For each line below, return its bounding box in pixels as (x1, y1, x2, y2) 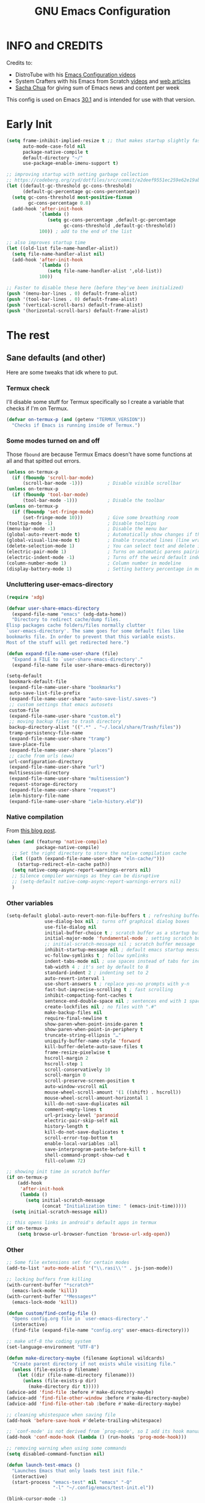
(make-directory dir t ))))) (28, 1383, 99, 1390)
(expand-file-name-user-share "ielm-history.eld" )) (9, 798, 143, 804)
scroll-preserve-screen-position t (45, 1078, 135, 1084)
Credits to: (6, 59, 33, 66)
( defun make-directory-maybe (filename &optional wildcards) (6, 1355, 165, 1361)
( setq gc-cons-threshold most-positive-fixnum (12, 194, 132, 200)
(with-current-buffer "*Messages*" (6, 1293, 97, 1299)
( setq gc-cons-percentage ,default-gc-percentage (47, 217, 176, 223)
